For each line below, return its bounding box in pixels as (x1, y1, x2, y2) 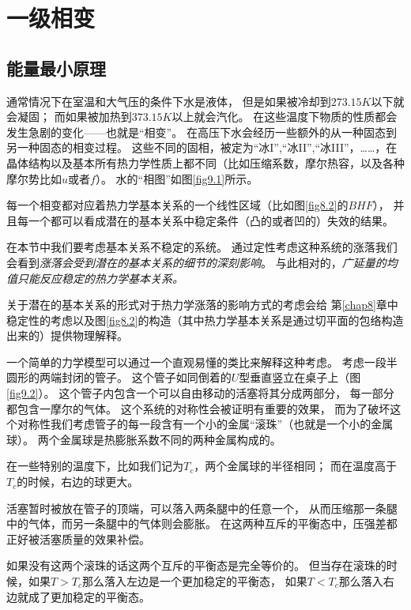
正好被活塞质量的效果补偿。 (6, 530, 150, 547)
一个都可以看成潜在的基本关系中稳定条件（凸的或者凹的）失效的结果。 (28, 212, 394, 228)
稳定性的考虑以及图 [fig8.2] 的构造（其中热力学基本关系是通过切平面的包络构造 (6, 311, 404, 328)
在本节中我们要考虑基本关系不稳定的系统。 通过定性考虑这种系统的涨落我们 (6, 239, 398, 255)
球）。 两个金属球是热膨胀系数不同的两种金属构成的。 (6, 431, 281, 447)
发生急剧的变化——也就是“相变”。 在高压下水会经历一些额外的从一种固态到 (6, 123, 397, 140)
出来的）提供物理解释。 (6, 327, 128, 344)
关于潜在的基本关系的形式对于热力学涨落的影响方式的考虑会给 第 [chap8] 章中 (6, 296, 398, 313)
